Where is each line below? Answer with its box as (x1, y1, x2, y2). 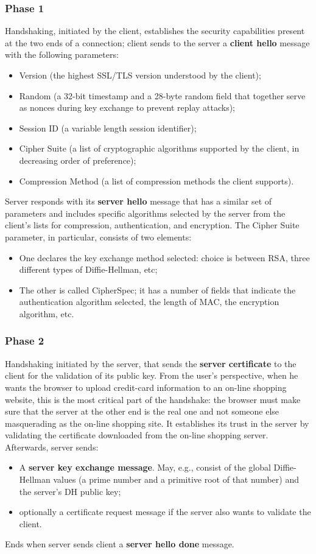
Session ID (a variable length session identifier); (19, 121, 197, 134)
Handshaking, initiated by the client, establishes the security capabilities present (5, 24, 305, 37)
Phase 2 (5, 333, 44, 348)
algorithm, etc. (19, 307, 74, 320)
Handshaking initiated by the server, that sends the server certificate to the (5, 357, 297, 370)
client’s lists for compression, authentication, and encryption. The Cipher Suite (5, 219, 300, 231)
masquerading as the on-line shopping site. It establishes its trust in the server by (5, 416, 309, 429)
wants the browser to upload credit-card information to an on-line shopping (5, 380, 287, 393)
